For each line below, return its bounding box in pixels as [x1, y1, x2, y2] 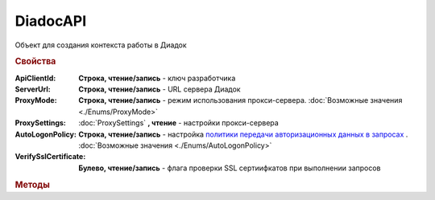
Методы [14, 179, 50, 190]
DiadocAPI [14, 12, 87, 30]
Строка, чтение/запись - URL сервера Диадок [78, 84, 241, 94]
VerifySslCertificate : [14, 152, 86, 161]
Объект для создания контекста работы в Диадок [14, 40, 187, 50]
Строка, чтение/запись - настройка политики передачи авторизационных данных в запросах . [78, 129, 408, 139]
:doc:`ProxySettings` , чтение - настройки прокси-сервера [78, 118, 280, 128]
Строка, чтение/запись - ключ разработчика [78, 73, 236, 83]
